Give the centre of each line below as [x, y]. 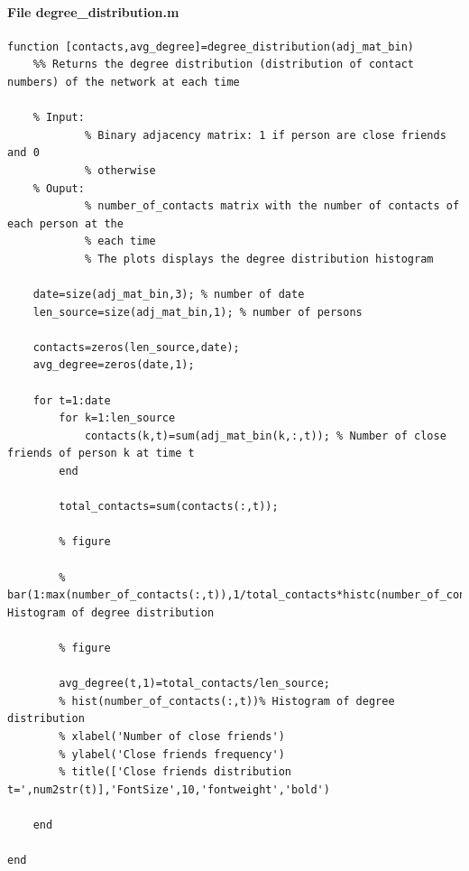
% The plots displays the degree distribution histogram [259, 259]
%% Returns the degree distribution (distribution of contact [224, 65]
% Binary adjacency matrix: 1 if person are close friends [265, 135]
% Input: [59, 118]
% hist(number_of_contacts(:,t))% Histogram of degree [227, 701]
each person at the [65, 223]
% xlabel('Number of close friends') [172, 736]
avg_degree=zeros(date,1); [114, 365]
